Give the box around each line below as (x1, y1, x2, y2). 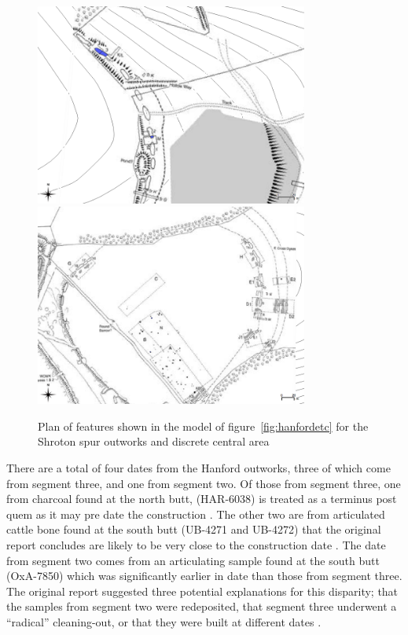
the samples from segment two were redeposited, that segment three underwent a (6, 598, 397, 615)
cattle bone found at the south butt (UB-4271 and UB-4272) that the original (6, 521, 381, 538)
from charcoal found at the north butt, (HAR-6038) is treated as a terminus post (6, 490, 397, 507)
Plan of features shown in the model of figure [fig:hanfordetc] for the (38, 417, 369, 434)
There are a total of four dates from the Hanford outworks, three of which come (6, 460, 391, 476)
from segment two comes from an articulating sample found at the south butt (6, 552, 380, 568)
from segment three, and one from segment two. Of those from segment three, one (6, 475, 401, 491)
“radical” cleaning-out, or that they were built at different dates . (6, 614, 322, 629)
